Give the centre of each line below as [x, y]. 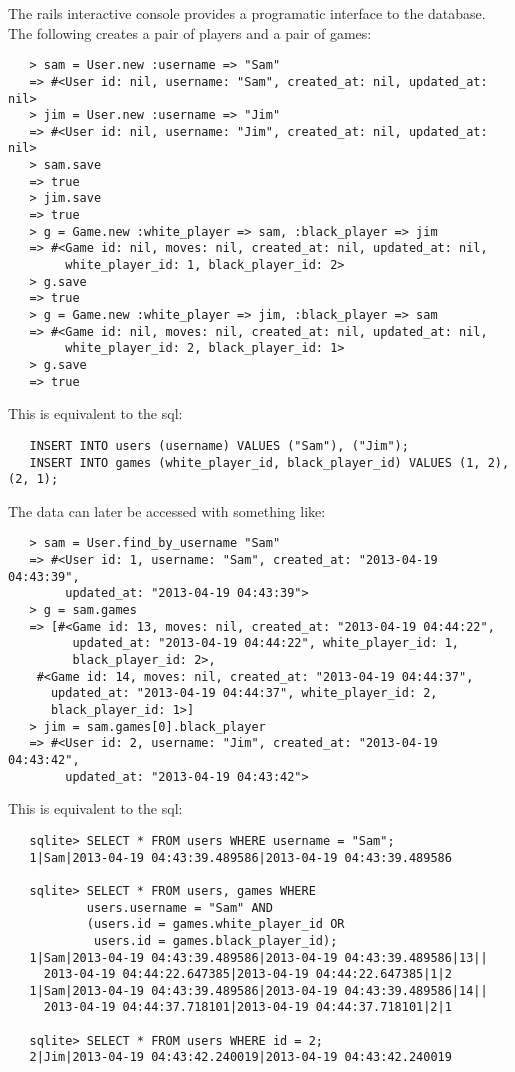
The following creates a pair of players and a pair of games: [190, 32]
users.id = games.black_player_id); [215, 940]
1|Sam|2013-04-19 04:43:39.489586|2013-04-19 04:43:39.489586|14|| [258, 990]
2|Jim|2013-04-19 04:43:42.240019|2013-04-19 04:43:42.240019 [240, 1057]
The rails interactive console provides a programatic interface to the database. [247, 13]
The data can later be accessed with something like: [167, 510]
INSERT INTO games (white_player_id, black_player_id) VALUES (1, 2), [269, 462]
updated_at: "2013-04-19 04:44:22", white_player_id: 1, [266, 643]
